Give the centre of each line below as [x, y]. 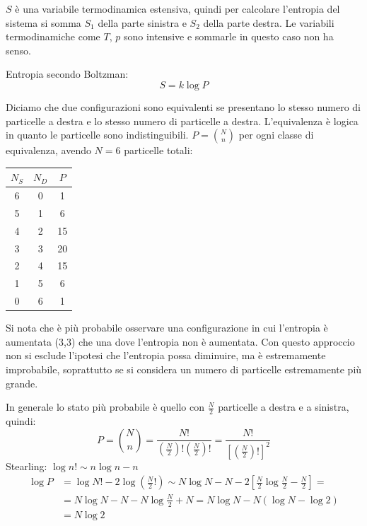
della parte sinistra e [142, 22]
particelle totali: [158, 150]
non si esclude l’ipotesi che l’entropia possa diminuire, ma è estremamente [166, 355]
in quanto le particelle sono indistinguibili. [97, 135]
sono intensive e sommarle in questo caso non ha [228, 36]
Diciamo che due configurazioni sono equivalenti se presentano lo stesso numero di [183, 106]
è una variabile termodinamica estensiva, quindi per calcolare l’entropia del [177, 8]
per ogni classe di [276, 135]
